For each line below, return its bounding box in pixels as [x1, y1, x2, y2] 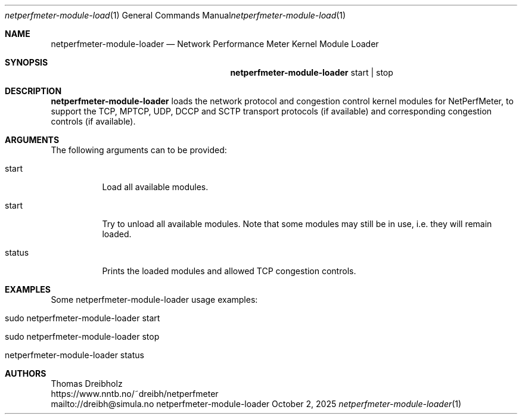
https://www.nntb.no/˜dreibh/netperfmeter [51, 389, 219, 399]
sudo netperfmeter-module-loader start [5, 313, 160, 323]
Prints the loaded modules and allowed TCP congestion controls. [102, 266, 356, 276]
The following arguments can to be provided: [51, 145, 227, 155]
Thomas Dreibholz [51, 378, 123, 389]
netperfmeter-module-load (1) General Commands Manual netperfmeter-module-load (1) [5, 10, 346, 20]
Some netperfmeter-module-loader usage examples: [51, 294, 258, 305]
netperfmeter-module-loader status [5, 350, 144, 360]
